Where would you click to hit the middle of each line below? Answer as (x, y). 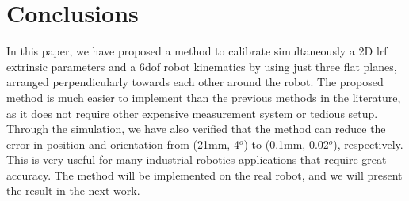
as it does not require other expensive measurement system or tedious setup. (192, 113)
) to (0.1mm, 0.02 (286, 144)
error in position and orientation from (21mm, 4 (123, 144)
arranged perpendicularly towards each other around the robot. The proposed (195, 82)
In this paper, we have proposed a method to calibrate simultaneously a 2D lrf (197, 51)
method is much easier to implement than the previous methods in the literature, (204, 97)
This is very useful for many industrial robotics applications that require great (197, 159)
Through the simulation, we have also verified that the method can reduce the (196, 129)
